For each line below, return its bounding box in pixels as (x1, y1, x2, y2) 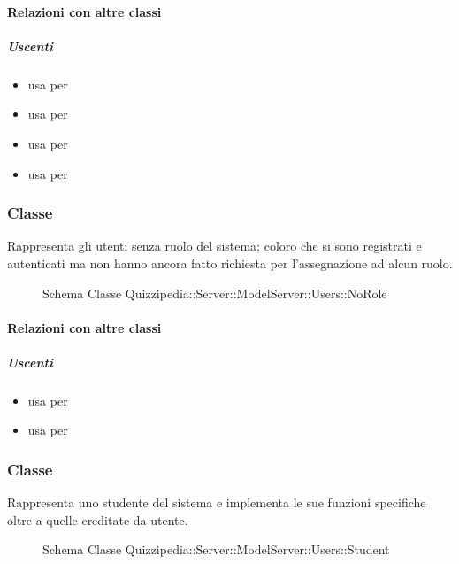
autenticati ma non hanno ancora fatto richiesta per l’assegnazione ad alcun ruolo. (7, 253, 453, 272)
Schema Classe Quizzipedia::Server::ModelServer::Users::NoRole (42, 283, 387, 302)
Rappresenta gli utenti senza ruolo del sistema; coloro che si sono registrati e (7, 236, 422, 255)
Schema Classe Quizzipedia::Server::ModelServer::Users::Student (42, 540, 390, 559)
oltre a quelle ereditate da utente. (7, 510, 188, 529)
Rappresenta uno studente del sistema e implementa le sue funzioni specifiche (7, 493, 426, 512)
